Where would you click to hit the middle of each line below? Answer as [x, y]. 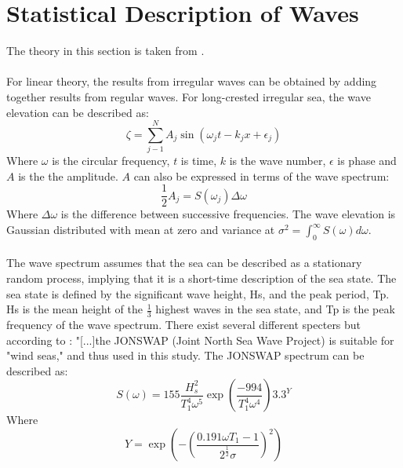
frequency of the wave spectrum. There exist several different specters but [184, 325]
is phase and [367, 161]
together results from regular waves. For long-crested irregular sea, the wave [189, 96]
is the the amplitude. [68, 175]
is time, [199, 161]
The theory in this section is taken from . [105, 51]
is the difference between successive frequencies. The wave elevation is [228, 214]
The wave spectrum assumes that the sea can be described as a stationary [184, 263]
